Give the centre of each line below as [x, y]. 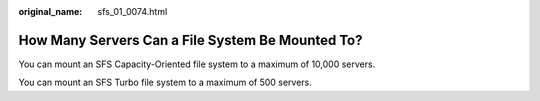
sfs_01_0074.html [132, 11]
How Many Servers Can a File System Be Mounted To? [190, 40]
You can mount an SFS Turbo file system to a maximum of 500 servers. [165, 82]
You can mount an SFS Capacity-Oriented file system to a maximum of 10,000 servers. [197, 64]
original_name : [50, 11]
